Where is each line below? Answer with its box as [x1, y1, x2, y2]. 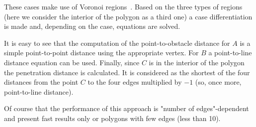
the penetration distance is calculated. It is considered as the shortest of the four [4, 67, 250, 77]
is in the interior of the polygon [149, 57, 245, 67]
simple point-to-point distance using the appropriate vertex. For [4, 47, 199, 58]
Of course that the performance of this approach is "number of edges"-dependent [4, 103, 249, 114]
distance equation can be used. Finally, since [4, 57, 140, 67]
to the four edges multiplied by [87, 77, 182, 87]
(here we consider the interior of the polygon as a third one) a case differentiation [4, 11, 253, 21]
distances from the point [4, 77, 79, 87]
